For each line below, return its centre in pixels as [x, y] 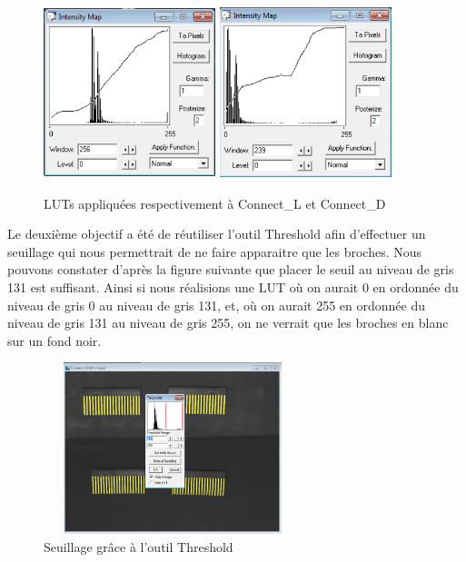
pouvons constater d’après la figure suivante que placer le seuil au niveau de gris [231, 269]
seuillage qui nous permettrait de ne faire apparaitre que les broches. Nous [215, 251]
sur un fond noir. [55, 340]
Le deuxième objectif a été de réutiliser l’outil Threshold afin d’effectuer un [217, 234]
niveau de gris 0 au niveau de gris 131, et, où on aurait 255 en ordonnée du [216, 305]
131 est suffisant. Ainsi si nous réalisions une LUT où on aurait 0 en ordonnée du [233, 286]
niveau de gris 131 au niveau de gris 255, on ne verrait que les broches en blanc [228, 323]
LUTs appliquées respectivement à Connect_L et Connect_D [215, 203]
